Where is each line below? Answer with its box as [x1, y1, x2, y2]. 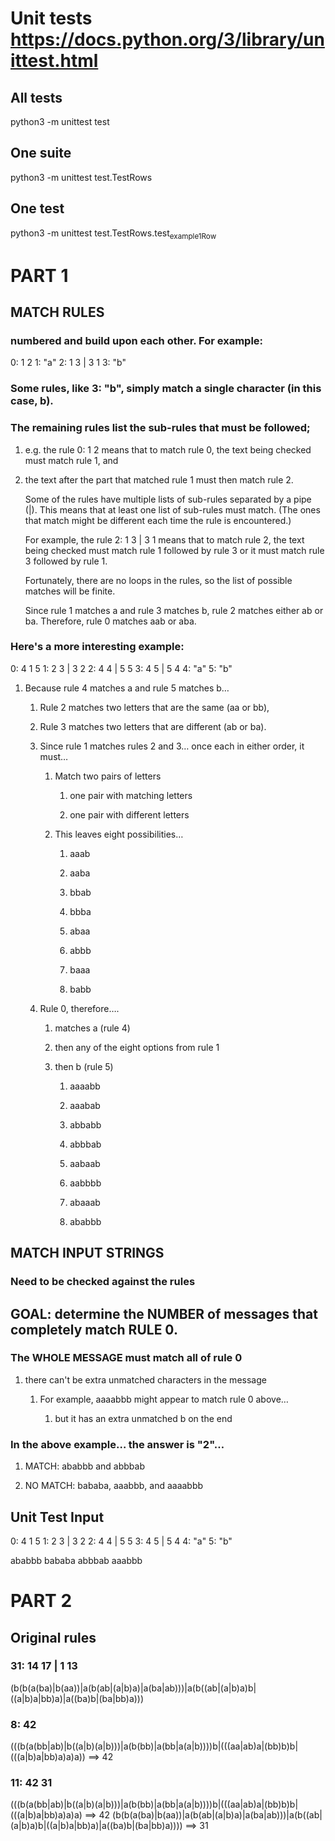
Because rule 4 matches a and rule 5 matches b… [24, 682, 230, 694]
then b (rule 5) [54, 1060, 114, 1072]
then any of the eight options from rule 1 [54, 1041, 220, 1053]
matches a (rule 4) [54, 1022, 131, 1034]
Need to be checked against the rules [10, 1275, 196, 1289]
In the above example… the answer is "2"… [10, 1437, 225, 1451]
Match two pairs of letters [54, 770, 162, 782]
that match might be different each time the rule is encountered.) [24, 514, 292, 526]
